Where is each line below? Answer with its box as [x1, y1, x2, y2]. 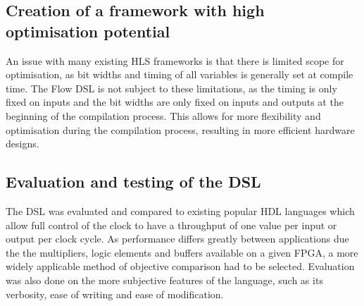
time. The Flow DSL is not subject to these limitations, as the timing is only [6, 80, 337, 95]
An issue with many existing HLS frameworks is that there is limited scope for [6, 53, 344, 68]
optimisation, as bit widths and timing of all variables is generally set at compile [6, 67, 353, 82]
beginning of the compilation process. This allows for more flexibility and [6, 108, 321, 123]
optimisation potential [6, 20, 170, 42]
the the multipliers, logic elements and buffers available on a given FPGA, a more [6, 245, 358, 259]
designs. [6, 136, 39, 151]
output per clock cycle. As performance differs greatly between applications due [6, 231, 349, 246]
